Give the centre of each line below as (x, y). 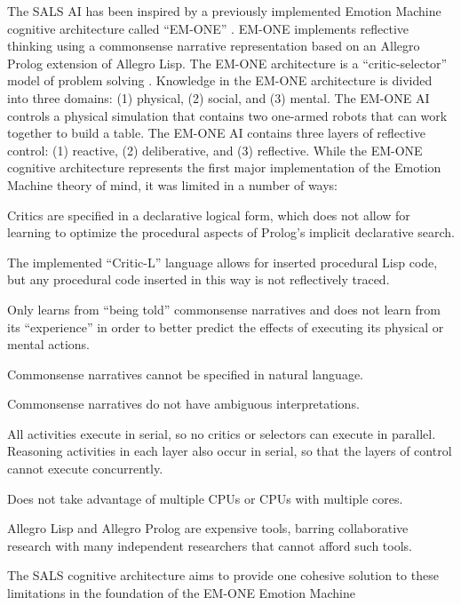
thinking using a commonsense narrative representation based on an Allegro (214, 46)
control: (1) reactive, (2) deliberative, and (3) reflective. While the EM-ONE (215, 150)
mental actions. (49, 344)
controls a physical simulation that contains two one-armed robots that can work (227, 115)
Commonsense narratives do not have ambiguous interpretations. (183, 404)
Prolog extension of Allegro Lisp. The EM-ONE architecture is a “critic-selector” (227, 63)
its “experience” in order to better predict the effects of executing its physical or (226, 326)
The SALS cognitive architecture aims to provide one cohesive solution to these (223, 575)
